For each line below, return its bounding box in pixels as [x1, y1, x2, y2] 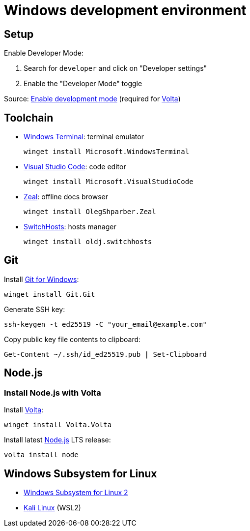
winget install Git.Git [4, 290, 95, 298]
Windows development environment [4, 2, 247, 19]
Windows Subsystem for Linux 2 [24, 488, 128, 497]
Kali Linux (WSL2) [24, 503, 81, 512]
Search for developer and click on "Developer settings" [24, 64, 207, 73]
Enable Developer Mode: [4, 49, 83, 58]
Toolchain [4, 111, 54, 124]
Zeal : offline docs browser [24, 192, 109, 201]
